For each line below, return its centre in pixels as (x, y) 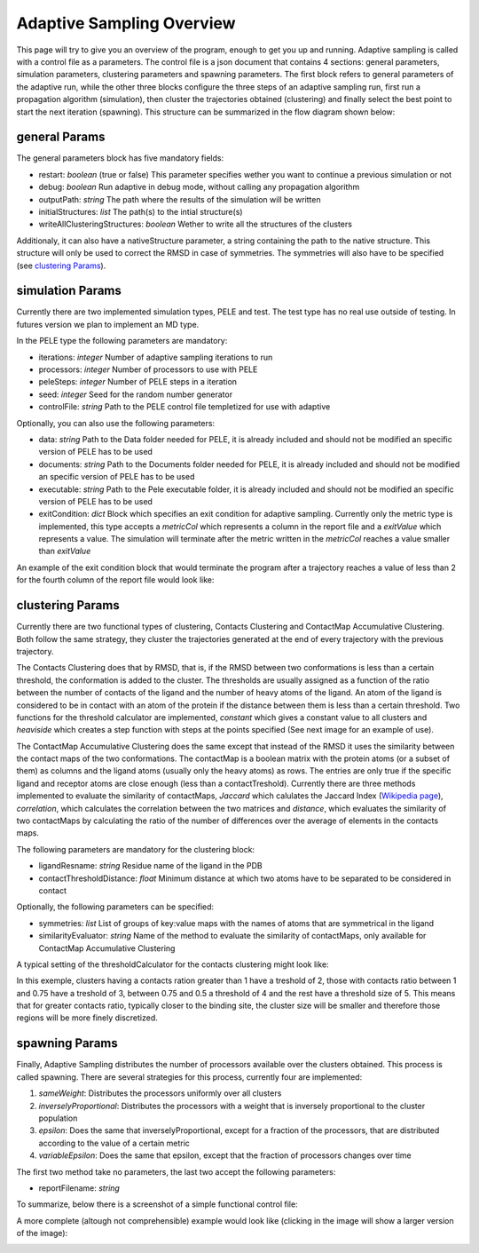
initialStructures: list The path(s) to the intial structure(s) (141, 211)
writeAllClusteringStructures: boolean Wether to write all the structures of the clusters (195, 224)
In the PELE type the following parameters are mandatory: (122, 341)
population (58, 1118)
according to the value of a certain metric (114, 1143)
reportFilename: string (79, 1188)
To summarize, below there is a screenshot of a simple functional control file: (157, 1204)
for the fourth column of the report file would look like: (115, 580)
